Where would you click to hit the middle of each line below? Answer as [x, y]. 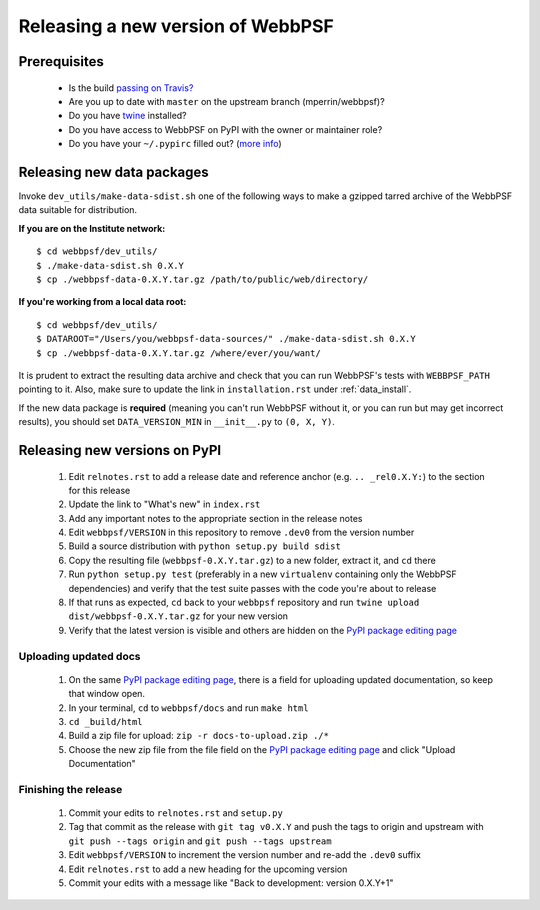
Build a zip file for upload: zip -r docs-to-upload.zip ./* [199, 736]
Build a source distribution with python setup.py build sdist [205, 546]
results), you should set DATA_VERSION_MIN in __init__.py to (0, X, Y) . [176, 422]
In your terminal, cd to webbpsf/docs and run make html [188, 707]
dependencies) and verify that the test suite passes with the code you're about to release [252, 588]
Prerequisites [61, 61]
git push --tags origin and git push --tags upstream [200, 841]
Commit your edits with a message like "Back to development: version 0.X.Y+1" [231, 883]
